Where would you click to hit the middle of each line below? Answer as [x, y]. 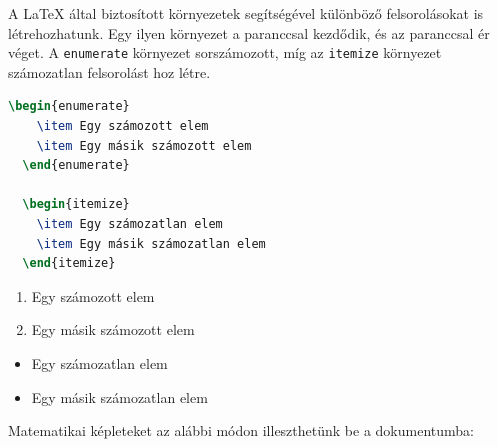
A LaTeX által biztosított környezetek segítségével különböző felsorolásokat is [246, 13]
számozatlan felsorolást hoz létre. [109, 71]
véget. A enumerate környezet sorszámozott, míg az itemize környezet [225, 52]
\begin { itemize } [76, 204]
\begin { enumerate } [69, 106]
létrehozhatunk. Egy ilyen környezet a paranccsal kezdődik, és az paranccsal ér [249, 32]
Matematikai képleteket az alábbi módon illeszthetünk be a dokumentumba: [241, 430]
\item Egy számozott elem [122, 126]
